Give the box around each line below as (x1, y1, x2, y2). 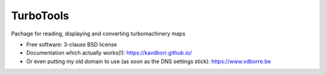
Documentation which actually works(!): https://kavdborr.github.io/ (26, 49, 192, 56)
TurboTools (11, 9, 69, 22)
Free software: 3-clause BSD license (26, 41, 117, 48)
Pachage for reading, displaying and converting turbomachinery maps (11, 30, 186, 37)
